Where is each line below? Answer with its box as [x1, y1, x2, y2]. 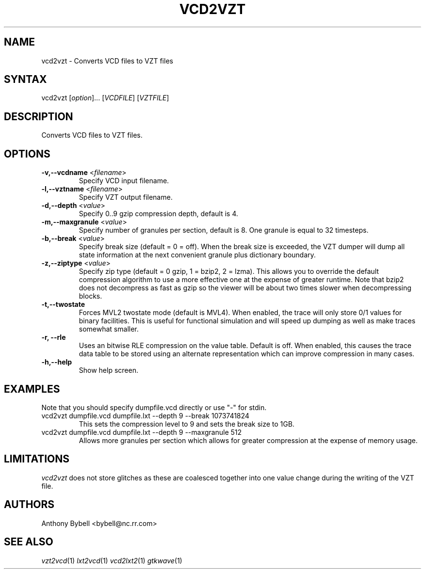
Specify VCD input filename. [79, 176, 169, 185]
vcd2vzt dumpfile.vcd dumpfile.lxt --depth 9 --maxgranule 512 [41, 428, 242, 436]
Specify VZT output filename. [79, 193, 173, 202]
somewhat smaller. [79, 325, 139, 334]
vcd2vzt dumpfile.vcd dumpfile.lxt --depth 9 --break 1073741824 [41, 411, 249, 420]
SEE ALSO [4, 536, 53, 548]
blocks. [79, 292, 102, 301]
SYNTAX [4, 73, 47, 86]
